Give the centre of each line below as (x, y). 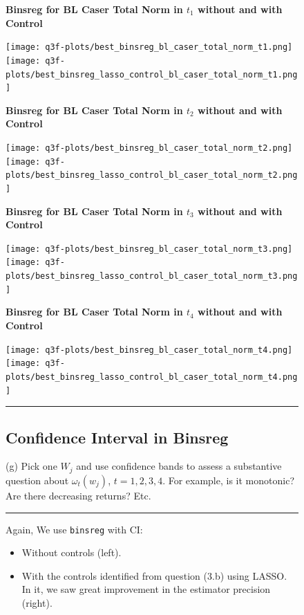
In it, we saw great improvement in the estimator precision (146, 589)
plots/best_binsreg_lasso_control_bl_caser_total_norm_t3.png (152, 276)
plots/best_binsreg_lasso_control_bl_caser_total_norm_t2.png (152, 175)
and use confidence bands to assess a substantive (179, 466)
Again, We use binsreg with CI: (74, 529)
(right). (37, 602)
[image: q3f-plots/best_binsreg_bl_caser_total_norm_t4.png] (149, 350)
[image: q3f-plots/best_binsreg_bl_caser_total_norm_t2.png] (149, 148)
